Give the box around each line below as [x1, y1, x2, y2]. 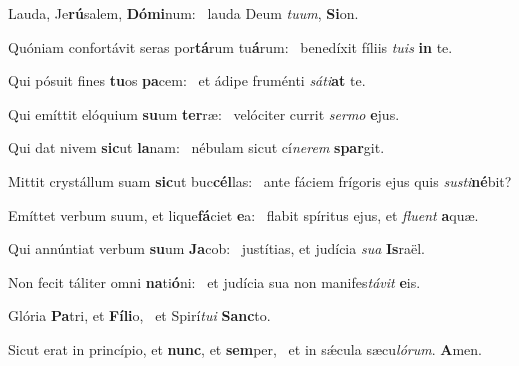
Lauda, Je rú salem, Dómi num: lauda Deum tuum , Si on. [8, 3, 359, 23]
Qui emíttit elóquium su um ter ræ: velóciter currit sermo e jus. [8, 103, 400, 124]
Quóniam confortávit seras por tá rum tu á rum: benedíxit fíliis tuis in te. [8, 36, 453, 57]
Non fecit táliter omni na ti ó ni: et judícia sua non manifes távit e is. [8, 271, 421, 292]
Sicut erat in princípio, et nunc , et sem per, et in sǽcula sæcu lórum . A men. [8, 338, 482, 359]
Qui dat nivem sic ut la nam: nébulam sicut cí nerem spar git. [8, 137, 385, 158]
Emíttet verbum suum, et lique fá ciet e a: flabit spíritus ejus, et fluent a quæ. [8, 204, 479, 225]
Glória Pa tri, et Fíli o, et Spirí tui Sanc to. [8, 305, 271, 326]
